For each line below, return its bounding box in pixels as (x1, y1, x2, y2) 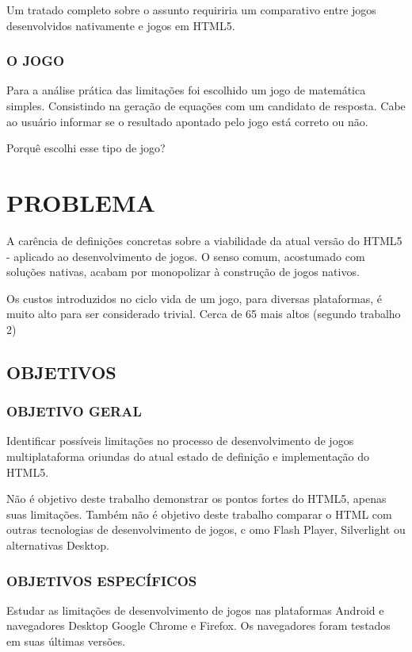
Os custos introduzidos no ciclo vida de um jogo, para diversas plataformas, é (6, 290, 382, 306)
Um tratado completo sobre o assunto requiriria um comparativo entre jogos (6, 2, 376, 17)
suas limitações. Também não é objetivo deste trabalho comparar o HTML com (6, 505, 392, 522)
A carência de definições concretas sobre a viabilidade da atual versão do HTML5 (6, 232, 402, 248)
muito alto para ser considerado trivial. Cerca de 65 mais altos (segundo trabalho (6, 305, 401, 322)
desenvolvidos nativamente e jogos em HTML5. (6, 17, 235, 33)
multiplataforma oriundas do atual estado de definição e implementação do (6, 448, 369, 465)
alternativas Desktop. (6, 537, 109, 554)
